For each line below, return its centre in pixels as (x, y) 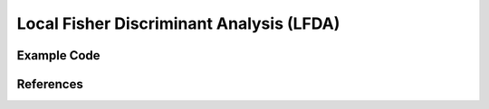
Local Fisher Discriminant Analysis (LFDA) (178, 23)
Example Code (58, 55)
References (50, 84)
